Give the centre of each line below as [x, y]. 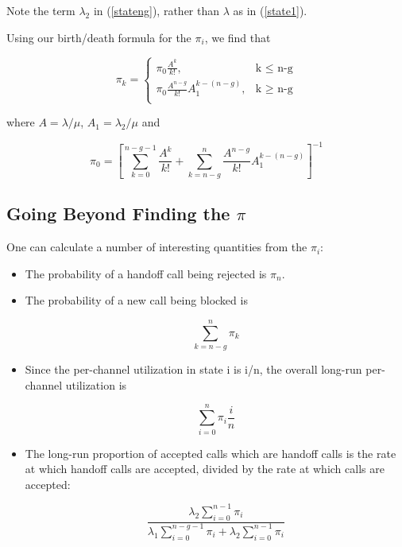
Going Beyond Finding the [118, 213]
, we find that [238, 37]
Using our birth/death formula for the [99, 37]
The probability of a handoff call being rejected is [146, 273]
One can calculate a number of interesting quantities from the [157, 247]
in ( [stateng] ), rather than [157, 10]
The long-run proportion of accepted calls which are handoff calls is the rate [211, 453]
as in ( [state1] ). [270, 10]
